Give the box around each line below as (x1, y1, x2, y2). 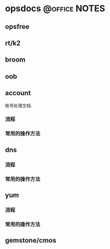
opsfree (5, 23, 30, 31)
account (5, 89, 31, 97)
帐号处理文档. (5, 102, 33, 108)
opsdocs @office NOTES (5, 3, 105, 14)
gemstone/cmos (5, 236, 56, 245)
